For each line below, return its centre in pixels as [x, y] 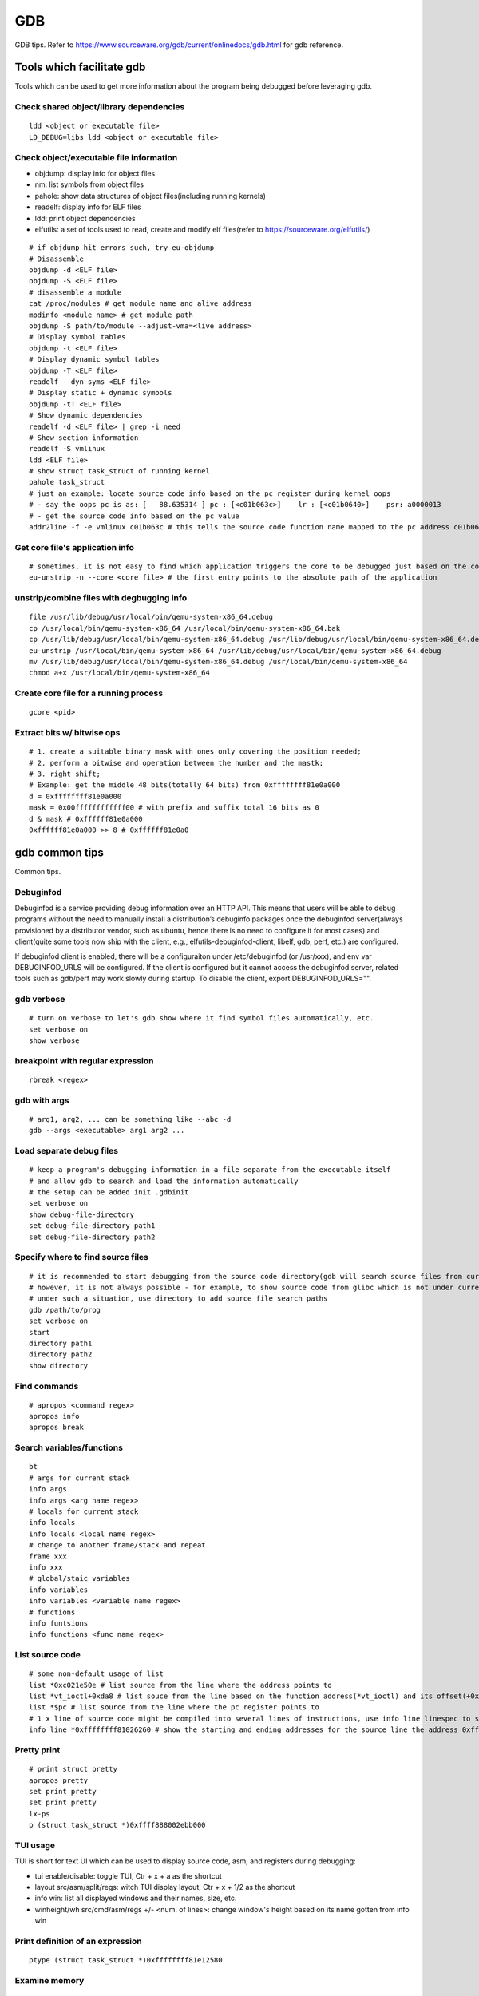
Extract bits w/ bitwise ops [67, 733]
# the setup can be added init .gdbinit [109, 1192]
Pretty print [38, 1750]
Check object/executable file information [96, 157]
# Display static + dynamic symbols [101, 393]
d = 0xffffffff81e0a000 [75, 796]
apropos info [54, 1416]
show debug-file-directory [82, 1214]
